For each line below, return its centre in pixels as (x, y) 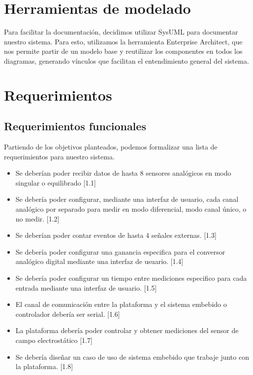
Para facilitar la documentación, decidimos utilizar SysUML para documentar (121, 32)
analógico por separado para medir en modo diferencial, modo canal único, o (131, 209)
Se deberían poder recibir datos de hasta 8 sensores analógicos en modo (123, 173)
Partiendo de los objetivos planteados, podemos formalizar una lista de (111, 147)
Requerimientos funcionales (75, 126)
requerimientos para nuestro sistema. (59, 156)
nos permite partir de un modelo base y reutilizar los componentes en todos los (123, 51)
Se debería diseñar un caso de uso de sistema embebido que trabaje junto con (132, 356)
